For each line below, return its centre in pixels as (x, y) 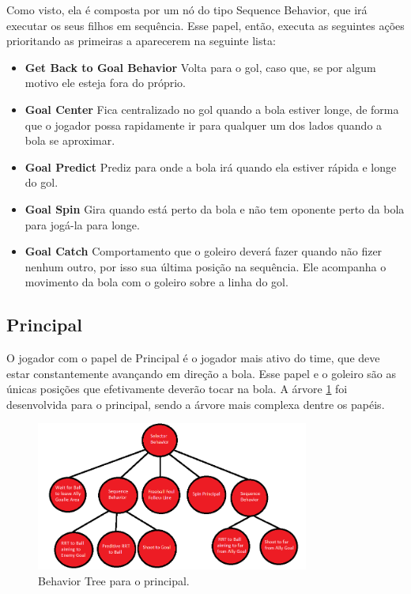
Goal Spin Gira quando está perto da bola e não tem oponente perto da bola (215, 208)
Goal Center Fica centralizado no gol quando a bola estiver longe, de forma (212, 109)
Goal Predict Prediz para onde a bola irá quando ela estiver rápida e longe (211, 166)
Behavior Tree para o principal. (114, 580)
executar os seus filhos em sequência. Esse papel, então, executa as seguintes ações (205, 25)
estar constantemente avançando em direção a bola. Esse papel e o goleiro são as (202, 373)
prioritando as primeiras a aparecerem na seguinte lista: (141, 41)
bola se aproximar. (70, 140)
